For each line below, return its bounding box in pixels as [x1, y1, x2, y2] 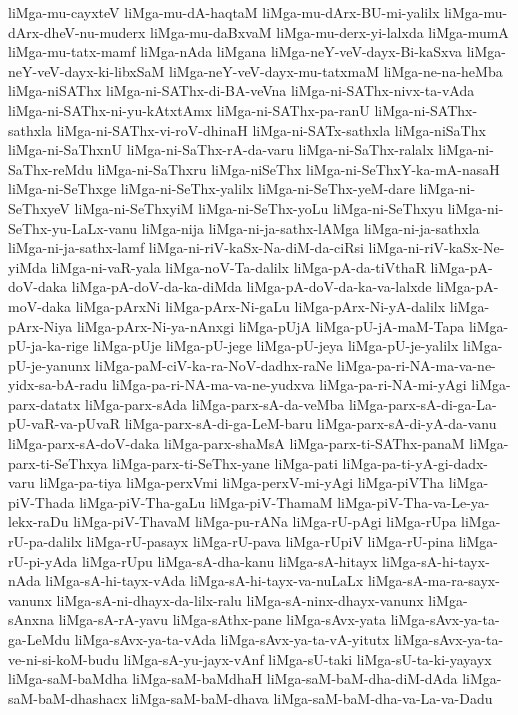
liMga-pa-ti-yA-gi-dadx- [342, 452, 489, 473]
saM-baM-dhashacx [8, 687, 127, 708]
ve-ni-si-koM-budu [8, 648, 119, 669]
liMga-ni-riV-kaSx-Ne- [368, 237, 505, 258]
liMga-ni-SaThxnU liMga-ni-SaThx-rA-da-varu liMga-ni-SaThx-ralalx [8, 139, 434, 160]
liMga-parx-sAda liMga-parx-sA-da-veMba [85, 393, 345, 414]
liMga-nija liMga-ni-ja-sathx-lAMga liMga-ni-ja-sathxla [141, 217, 480, 238]
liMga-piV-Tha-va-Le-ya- [337, 491, 490, 512]
